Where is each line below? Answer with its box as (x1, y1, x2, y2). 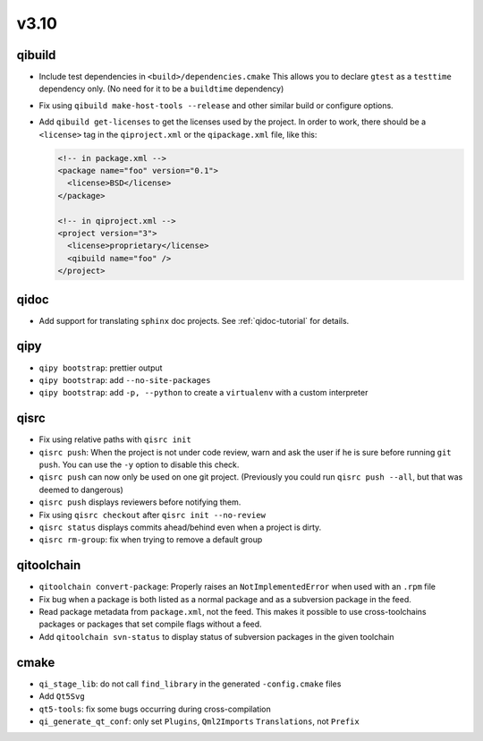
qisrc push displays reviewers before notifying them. (38, 497, 241, 507)
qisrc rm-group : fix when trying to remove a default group (38, 534, 263, 545)
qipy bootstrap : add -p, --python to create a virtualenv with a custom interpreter (38, 388, 369, 398)
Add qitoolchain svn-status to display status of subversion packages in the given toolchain (38, 631, 394, 642)
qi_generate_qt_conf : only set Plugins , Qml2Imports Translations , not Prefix (38, 716, 360, 727)
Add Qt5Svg (38, 691, 85, 702)
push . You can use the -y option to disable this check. (38, 459, 240, 470)
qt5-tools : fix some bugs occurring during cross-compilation (38, 703, 272, 714)
